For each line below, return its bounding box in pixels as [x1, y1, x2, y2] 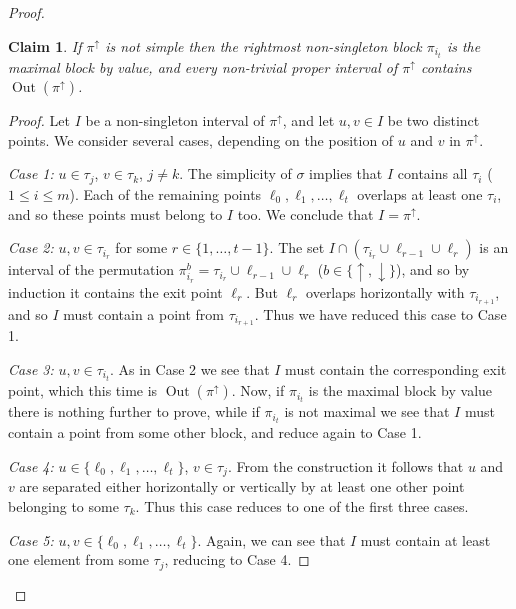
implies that [309, 163, 383, 184]
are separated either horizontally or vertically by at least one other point [19, 476, 465, 497]
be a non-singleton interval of [85, 110, 265, 131]
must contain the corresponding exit [285, 358, 507, 379]
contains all [397, 163, 468, 184]
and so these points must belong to [8, 203, 223, 224]
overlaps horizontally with [306, 281, 465, 302]
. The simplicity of [179, 163, 292, 184]
